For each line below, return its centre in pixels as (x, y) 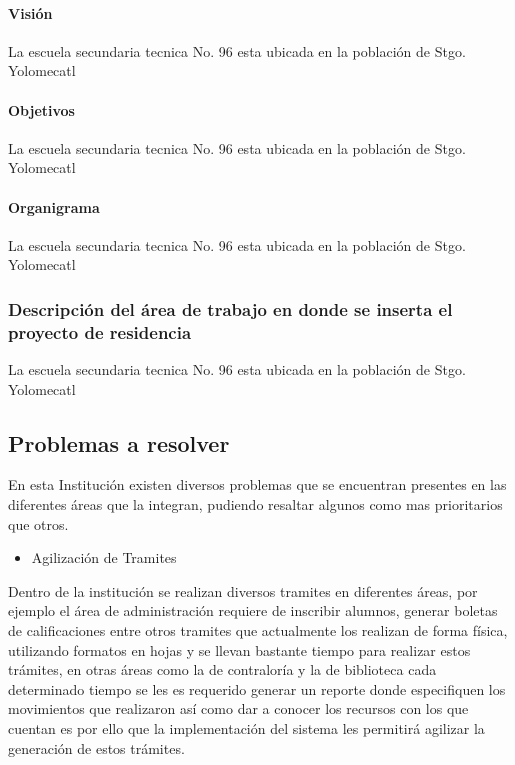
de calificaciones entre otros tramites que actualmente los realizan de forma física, (258, 630)
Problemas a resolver (119, 442)
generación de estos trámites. (96, 747)
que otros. (38, 523)
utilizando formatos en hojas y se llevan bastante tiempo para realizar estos (239, 649)
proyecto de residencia (100, 331)
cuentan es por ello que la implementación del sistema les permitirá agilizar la (246, 728)
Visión (30, 12)
